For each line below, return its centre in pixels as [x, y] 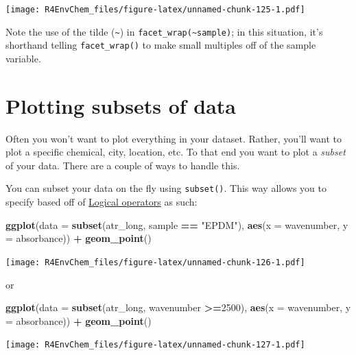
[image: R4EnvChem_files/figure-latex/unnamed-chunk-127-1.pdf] [155, 345]
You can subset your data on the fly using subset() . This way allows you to [166, 188]
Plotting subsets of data [121, 105]
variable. [23, 58]
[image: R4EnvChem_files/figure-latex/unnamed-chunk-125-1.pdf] [155, 10]
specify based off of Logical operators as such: [102, 202]
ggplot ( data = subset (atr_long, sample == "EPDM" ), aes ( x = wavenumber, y [177, 224]
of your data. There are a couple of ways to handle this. [123, 165]
